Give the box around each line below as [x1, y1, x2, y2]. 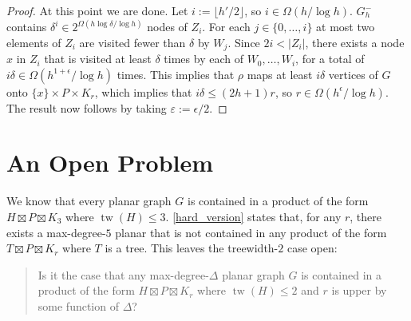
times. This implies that [117, 65, 235, 82]
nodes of [147, 18, 188, 35]
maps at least [247, 65, 313, 82]
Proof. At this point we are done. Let [6, 2, 188, 18]
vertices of [328, 65, 378, 82]
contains [6, 18, 47, 35]
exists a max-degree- [6, 224, 106, 240]
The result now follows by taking [6, 99, 167, 116]
